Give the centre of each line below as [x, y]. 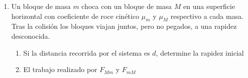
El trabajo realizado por [60, 69]
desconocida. [31, 36]
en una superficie [209, 6]
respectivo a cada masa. [207, 16]
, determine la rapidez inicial [200, 52]
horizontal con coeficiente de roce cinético [75, 16]
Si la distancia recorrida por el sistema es [87, 52]
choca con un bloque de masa [127, 6]
